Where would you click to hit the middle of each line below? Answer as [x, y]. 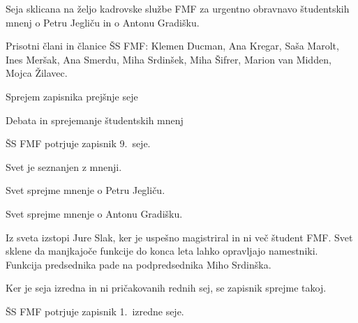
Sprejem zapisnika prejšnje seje [72, 96]
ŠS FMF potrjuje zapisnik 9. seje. [78, 143]
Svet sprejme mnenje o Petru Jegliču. [85, 190]
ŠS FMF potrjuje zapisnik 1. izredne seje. [95, 311]
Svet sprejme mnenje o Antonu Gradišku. [94, 213]
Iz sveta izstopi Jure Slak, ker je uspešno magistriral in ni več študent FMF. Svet [179, 237]
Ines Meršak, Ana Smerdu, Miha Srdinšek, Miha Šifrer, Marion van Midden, [169, 59]
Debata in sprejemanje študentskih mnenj [95, 120]
